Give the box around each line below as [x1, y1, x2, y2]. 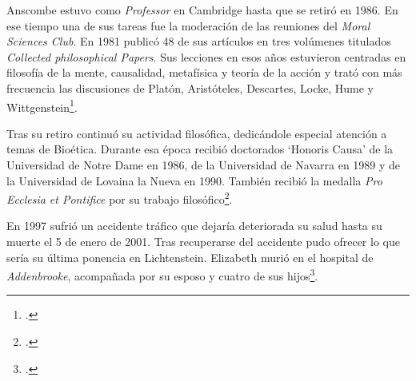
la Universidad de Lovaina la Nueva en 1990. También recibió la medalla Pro [6, 172, 382, 189]
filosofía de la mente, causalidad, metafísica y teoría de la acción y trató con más [6, 64, 402, 81]
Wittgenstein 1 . [6, 96, 78, 115]
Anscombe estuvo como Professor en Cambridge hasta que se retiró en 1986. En [6, 2, 398, 18]
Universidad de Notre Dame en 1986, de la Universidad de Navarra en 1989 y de [6, 157, 401, 173]
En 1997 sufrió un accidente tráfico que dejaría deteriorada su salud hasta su [6, 217, 382, 234]
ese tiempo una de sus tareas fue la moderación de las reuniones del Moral [6, 17, 370, 34]
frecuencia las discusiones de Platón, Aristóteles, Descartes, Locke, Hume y [6, 79, 374, 96]
